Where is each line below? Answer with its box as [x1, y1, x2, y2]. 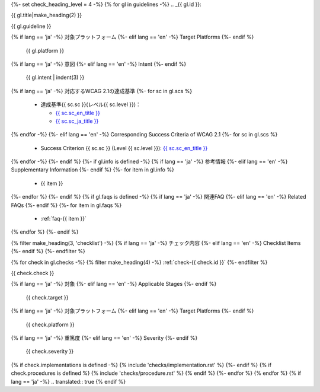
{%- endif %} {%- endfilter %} [11, 248, 86, 255]
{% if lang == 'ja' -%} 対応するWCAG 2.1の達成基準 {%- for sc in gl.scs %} [11, 87, 193, 94]
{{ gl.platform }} [25, 47, 65, 54]
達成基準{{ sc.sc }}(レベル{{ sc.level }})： [40, 101, 142, 108]
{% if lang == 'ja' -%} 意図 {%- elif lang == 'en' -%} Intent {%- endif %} [11, 60, 187, 68]
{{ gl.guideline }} [11, 23, 52, 30]
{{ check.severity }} [25, 348, 74, 355]
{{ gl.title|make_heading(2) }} [11, 12, 82, 19]
